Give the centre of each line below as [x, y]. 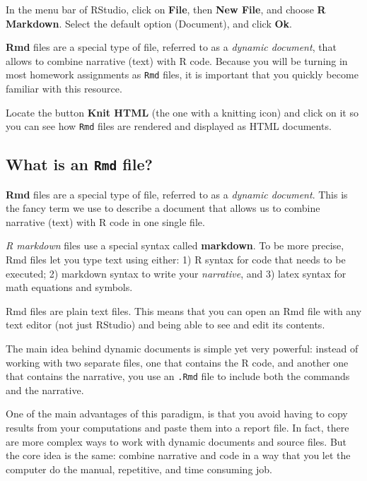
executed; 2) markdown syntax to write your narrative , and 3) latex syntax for [176, 273]
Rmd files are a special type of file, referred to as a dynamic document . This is [177, 194]
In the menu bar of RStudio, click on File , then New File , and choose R [166, 9]
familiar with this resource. [64, 89]
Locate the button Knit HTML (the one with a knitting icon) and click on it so [182, 112]
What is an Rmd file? [79, 164]
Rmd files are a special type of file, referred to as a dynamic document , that [171, 47]
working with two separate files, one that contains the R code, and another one [177, 362]
